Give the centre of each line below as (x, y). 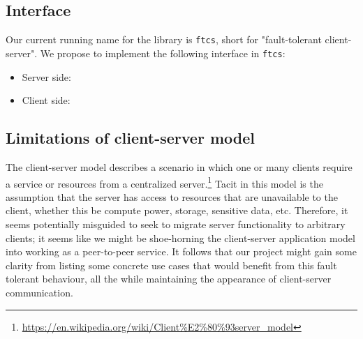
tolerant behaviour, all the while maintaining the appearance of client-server (169, 279)
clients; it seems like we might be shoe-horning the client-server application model (180, 238)
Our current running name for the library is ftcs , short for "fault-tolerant (164, 39)
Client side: (46, 100)
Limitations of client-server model (130, 138)
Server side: (46, 76)
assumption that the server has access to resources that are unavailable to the (172, 196)
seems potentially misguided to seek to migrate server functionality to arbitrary (176, 224)
